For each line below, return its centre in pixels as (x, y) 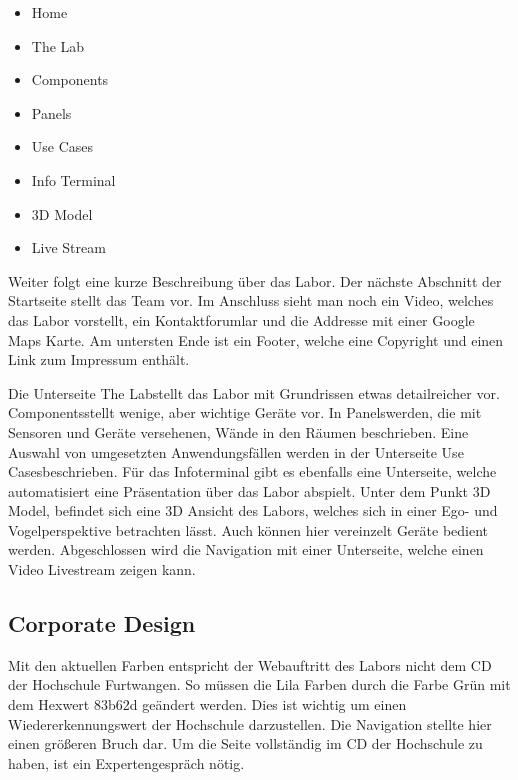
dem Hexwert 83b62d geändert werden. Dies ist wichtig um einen (207, 704)
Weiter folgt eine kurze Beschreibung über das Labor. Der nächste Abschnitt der (255, 280)
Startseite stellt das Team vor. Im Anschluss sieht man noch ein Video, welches (251, 300)
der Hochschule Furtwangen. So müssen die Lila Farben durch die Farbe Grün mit (259, 684)
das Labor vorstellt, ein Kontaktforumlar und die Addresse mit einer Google (241, 319)
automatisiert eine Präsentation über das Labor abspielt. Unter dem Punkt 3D (249, 490)
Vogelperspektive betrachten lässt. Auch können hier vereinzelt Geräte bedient (248, 529)
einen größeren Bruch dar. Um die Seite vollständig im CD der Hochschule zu (245, 743)
